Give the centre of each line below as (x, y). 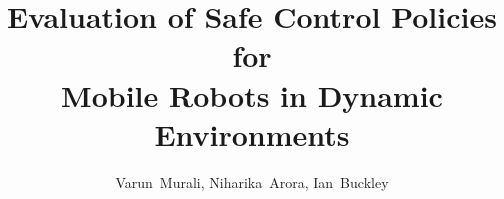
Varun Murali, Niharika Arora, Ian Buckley (252, 181)
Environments (252, 133)
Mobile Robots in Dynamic (252, 94)
